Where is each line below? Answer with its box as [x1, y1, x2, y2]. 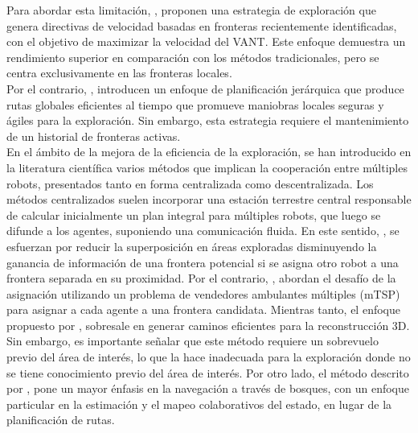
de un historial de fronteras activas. [6, 127, 181, 144]
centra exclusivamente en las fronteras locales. [6, 64, 232, 81]
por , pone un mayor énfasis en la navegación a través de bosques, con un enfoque [6, 380, 409, 397]
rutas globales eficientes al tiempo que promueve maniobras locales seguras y [6, 96, 384, 113]
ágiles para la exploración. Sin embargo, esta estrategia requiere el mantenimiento [6, 112, 409, 129]
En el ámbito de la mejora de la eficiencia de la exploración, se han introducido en [6, 143, 412, 160]
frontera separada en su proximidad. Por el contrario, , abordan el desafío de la [6, 270, 396, 287]
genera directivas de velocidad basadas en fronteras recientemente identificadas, [6, 17, 397, 34]
